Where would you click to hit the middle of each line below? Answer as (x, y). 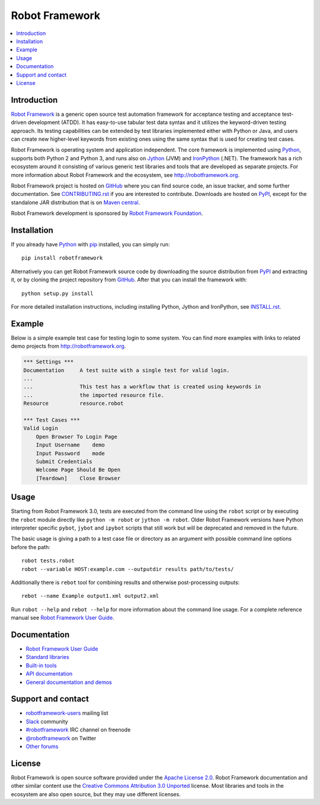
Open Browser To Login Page (77, 437)
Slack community (47, 721)
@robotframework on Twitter (61, 738)
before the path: (31, 547)
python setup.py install (57, 293)
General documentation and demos (69, 682)
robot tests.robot (48, 561)
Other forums (42, 747)
